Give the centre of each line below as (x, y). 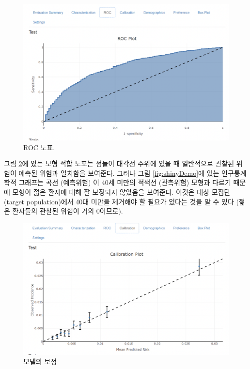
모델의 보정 (40, 361)
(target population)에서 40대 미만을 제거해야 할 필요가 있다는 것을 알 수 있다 (119, 201)
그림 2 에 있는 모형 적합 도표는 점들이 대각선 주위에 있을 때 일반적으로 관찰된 (119, 163)
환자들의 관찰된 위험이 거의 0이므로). (68, 211)
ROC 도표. (39, 147)
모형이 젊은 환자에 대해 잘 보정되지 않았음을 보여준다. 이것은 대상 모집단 (121, 192)
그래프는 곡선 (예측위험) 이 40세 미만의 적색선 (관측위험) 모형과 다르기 (125, 182)
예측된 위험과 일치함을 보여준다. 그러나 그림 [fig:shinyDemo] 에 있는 (119, 173)
